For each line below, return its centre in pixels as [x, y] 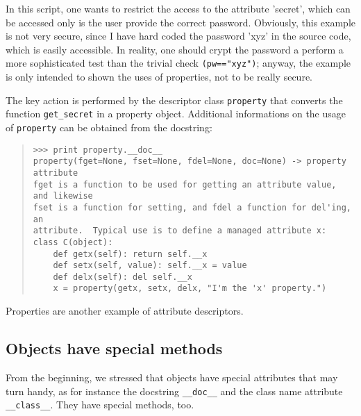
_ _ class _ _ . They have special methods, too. [100, 405]
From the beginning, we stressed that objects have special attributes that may [172, 377]
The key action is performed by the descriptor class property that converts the [174, 100]
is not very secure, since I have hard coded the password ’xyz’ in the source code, [178, 36]
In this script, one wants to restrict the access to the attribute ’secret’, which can [178, 8]
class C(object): [73, 242]
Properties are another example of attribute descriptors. [125, 311]
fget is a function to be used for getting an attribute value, [185, 184]
